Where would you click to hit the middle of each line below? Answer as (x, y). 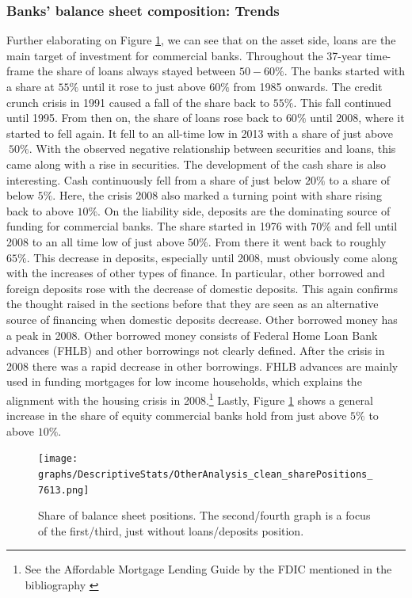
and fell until (366, 226)
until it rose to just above (144, 86)
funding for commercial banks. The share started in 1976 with (157, 226)
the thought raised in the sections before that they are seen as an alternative (193, 304)
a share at (31, 86)
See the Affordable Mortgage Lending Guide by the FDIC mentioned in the (208, 569)
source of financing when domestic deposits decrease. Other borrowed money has (202, 319)
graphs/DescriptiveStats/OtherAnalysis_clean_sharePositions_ (206, 474)
